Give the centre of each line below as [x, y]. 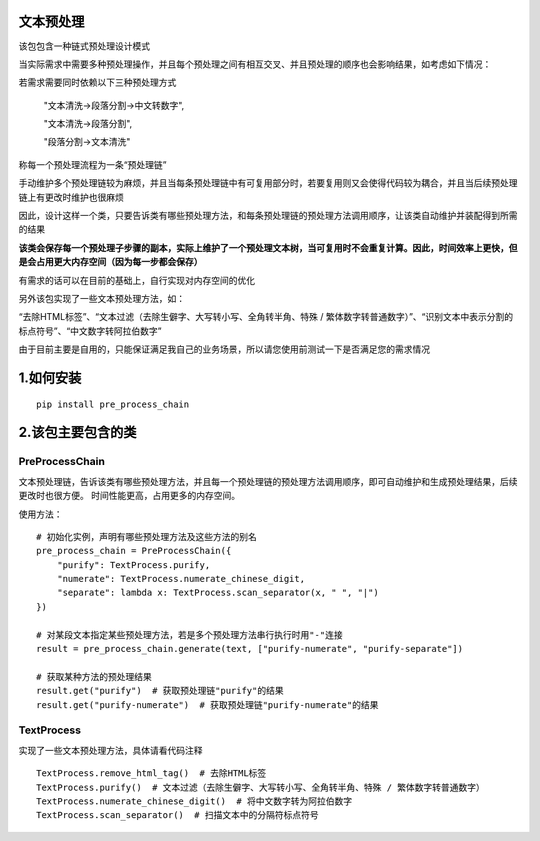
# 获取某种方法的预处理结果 [94, 676]
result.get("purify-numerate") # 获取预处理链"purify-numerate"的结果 [207, 704]
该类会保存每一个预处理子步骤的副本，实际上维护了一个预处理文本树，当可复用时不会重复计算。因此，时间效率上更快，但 [268, 247]
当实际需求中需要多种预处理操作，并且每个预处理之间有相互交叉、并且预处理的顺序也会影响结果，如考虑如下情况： [255, 64]
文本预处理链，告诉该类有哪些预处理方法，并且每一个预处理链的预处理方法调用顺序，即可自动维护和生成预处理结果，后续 [268, 481]
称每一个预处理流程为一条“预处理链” [92, 164]
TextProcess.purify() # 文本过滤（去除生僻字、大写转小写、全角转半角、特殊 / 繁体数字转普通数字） [260, 787]
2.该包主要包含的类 [77, 432]
